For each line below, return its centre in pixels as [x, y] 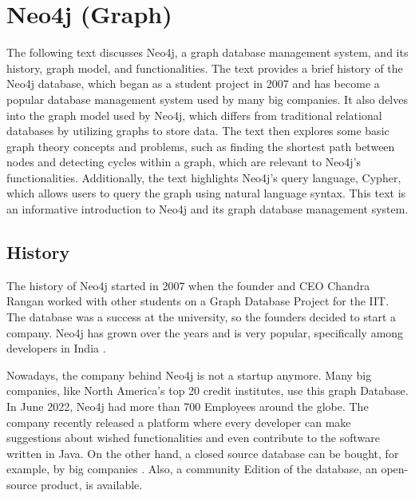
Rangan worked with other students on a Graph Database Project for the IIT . [198, 301]
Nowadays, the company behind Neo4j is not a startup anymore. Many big [189, 374]
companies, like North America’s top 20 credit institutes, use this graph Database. [207, 390]
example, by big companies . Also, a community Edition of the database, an [192, 469]
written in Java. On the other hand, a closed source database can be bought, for [203, 453]
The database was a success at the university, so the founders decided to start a [202, 317]
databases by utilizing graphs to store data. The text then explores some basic [198, 131]
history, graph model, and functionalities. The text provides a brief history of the [205, 68]
